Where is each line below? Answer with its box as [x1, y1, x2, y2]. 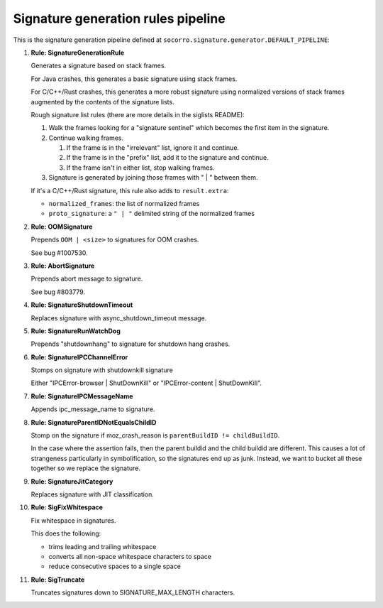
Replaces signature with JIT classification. [30, 490, 154, 499]
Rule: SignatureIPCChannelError [30, 352, 128, 362]
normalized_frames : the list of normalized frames [48, 200, 200, 208]
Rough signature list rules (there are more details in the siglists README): [30, 110, 245, 119]
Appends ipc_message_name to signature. [30, 405, 155, 413]
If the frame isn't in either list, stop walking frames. [66, 163, 215, 172]
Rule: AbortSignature [30, 261, 95, 270]
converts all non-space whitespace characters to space [48, 552, 212, 560]
